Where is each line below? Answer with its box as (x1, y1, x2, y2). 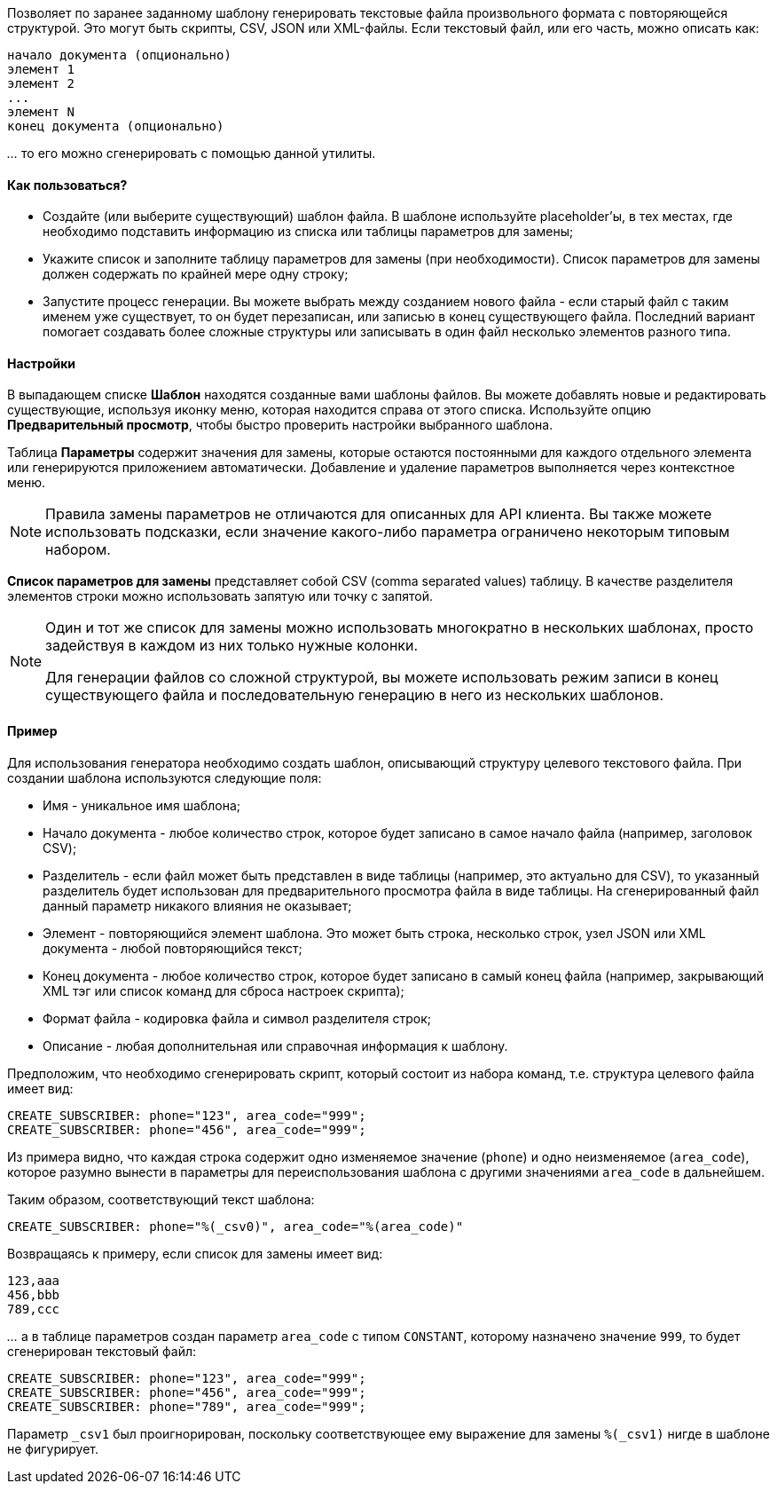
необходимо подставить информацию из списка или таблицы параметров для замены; (43, 224, 574, 240)
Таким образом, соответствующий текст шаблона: (7, 1191, 315, 1207)
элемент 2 (7, 76, 75, 91)
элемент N (7, 105, 75, 119)
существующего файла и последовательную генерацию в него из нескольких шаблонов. (45, 686, 663, 705)
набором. (45, 540, 111, 559)
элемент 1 (7, 62, 75, 76)
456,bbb (7, 1287, 60, 1302)
